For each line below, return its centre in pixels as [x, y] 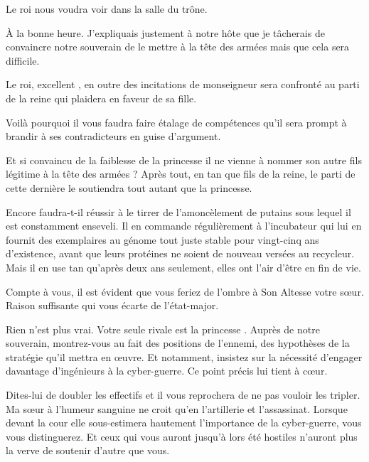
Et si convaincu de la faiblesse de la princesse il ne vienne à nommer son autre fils [184, 160]
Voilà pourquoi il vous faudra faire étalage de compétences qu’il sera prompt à [176, 122]
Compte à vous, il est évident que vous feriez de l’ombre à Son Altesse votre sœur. [185, 291]
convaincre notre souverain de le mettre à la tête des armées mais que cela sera [178, 47]
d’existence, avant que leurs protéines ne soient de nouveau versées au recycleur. [180, 253]
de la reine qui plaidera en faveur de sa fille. [101, 98]
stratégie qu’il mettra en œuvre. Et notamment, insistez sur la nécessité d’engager [184, 356]
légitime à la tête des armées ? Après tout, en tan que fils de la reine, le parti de [181, 174]
